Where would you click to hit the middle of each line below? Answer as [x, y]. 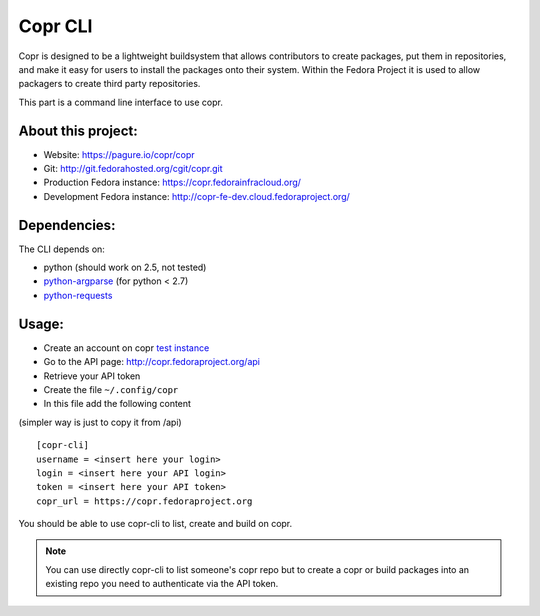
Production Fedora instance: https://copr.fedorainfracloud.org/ [172, 182]
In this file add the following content [117, 404]
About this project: [78, 130]
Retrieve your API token [92, 376]
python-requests [78, 295]
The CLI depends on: [61, 249]
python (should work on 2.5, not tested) [125, 267]
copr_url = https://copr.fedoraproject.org [144, 501]
